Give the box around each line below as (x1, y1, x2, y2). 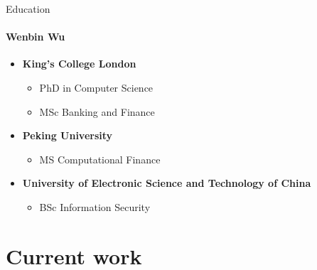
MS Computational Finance (39, 151, 161, 166)
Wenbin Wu (6, 29, 65, 44)
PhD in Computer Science (39, 80, 154, 94)
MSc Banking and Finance (39, 104, 155, 119)
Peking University (22, 128, 113, 143)
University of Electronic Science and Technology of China (22, 175, 311, 190)
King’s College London (22, 56, 136, 71)
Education (6, 1, 50, 16)
